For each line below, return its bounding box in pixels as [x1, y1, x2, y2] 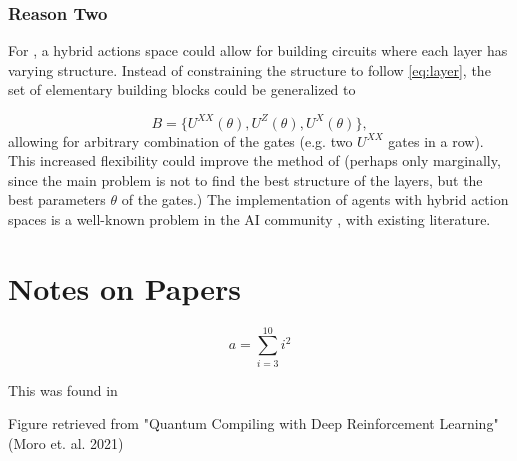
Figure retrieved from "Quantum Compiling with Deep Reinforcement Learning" [8, 413, 499, 434]
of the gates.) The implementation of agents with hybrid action [121, 189, 509, 210]
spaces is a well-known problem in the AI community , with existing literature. [8, 208, 491, 229]
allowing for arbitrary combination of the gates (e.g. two [8, 130, 353, 151]
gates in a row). [388, 130, 484, 151]
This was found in [8, 379, 118, 400]
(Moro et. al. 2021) [8, 432, 124, 453]
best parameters [8, 189, 106, 210]
